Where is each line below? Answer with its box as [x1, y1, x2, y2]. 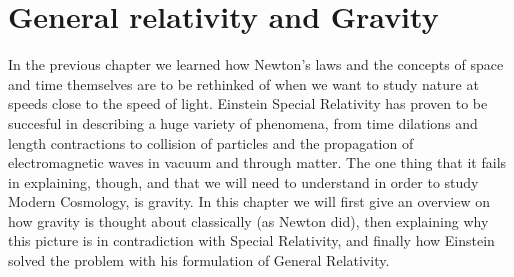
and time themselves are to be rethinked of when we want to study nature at [8, 73, 479, 94]
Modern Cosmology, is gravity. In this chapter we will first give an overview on [8, 191, 490, 212]
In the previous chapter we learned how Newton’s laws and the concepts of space [8, 54, 504, 75]
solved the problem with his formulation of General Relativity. [8, 250, 390, 271]
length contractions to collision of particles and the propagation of [8, 132, 414, 153]
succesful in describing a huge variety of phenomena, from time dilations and [8, 112, 478, 133]
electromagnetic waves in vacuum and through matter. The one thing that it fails [8, 152, 507, 173]
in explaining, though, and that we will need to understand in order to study [8, 171, 479, 192]
